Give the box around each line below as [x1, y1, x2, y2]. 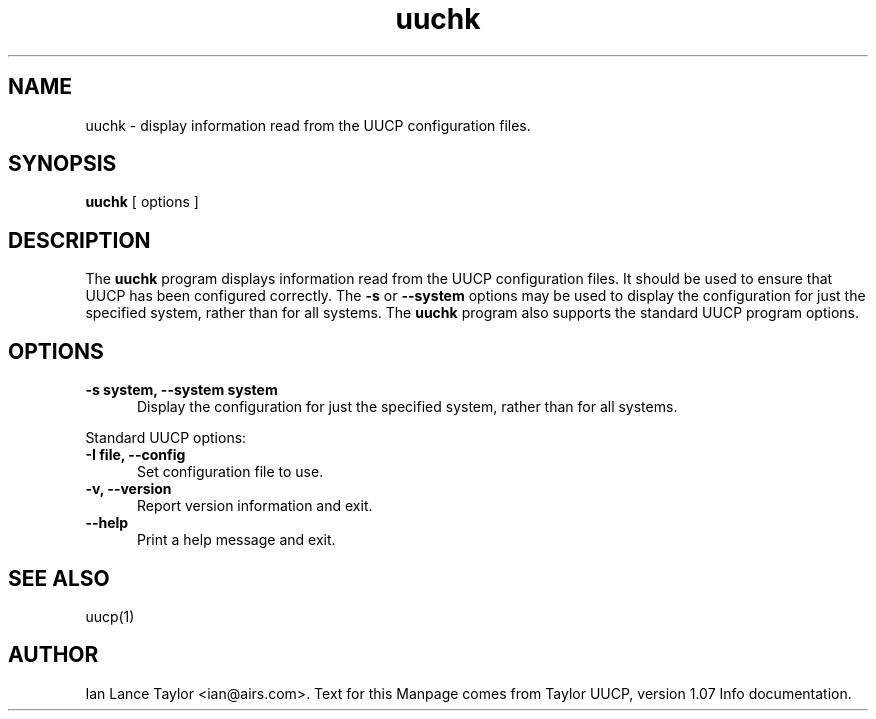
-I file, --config [85, 446, 186, 464]
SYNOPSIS [8, 151, 117, 177]
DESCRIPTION [8, 227, 151, 253]
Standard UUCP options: [85, 429, 247, 447]
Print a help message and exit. [137, 531, 336, 549]
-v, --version [85, 480, 172, 498]
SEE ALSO [8, 565, 110, 591]
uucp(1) [85, 607, 135, 625]
